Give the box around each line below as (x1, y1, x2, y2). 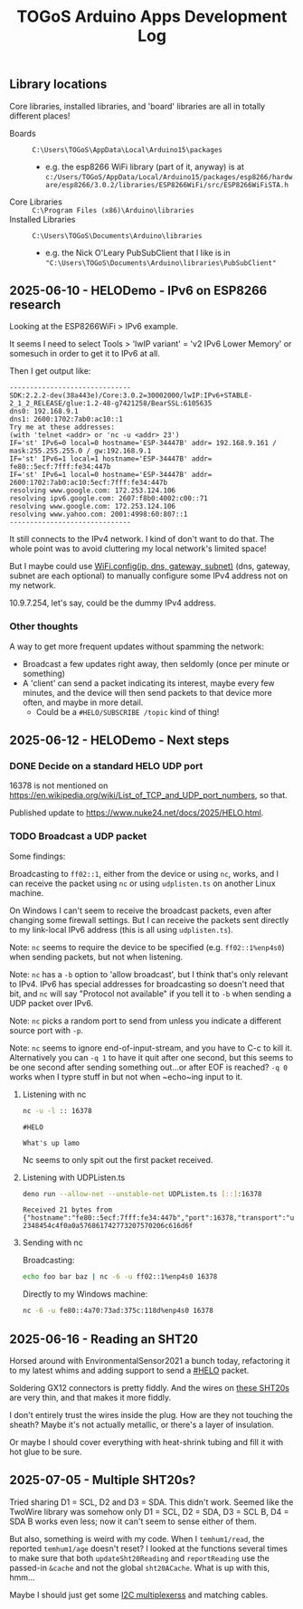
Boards (9, 128, 36, 138)
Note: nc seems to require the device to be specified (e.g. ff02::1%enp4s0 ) (9, 941, 285, 952)
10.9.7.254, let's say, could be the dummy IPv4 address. (9, 597, 217, 608)
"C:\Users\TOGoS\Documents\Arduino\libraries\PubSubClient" (44, 258, 277, 268)
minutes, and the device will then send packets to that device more (22, 687, 273, 698)
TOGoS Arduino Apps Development (16, 6, 288, 27)
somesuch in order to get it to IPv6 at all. (9, 348, 161, 359)
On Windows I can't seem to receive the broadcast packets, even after (9, 905, 272, 916)
